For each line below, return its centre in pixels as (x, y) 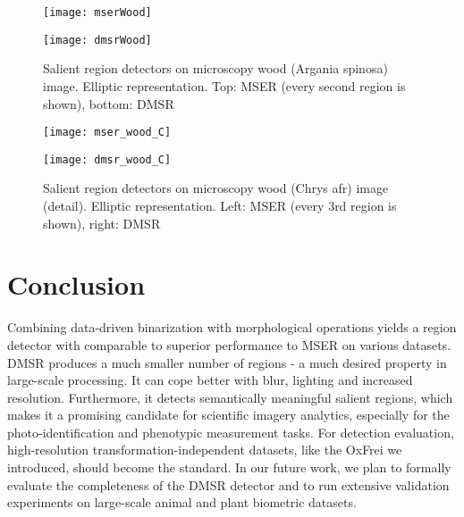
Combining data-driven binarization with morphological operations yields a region (232, 327)
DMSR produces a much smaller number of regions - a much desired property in (227, 362)
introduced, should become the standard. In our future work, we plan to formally (229, 467)
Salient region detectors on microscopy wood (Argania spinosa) (215, 68)
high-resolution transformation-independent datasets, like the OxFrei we (205, 450)
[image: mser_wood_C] (107, 133)
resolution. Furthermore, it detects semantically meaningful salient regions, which (230, 397)
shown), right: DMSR (102, 223)
